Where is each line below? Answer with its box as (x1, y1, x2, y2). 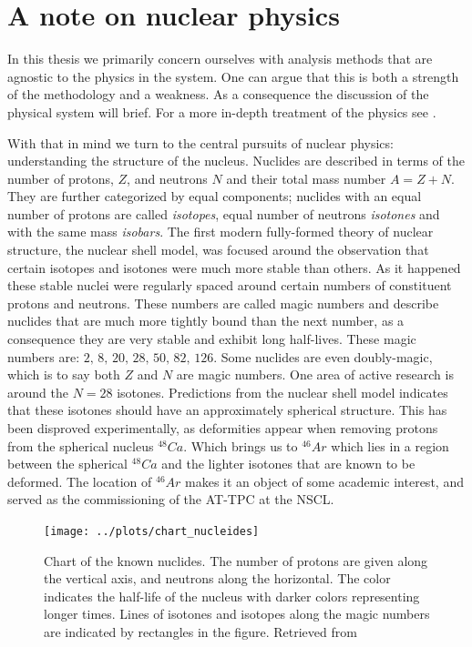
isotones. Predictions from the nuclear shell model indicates (117, 382, 448, 401)
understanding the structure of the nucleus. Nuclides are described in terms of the (7, 151, 465, 170)
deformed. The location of (7, 471, 152, 490)
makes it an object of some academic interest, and (185, 471, 464, 490)
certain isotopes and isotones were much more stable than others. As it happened (7, 258, 461, 277)
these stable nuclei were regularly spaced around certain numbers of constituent (7, 276, 452, 295)
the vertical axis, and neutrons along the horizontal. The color (44, 569, 391, 588)
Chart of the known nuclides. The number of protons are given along (44, 551, 428, 570)
